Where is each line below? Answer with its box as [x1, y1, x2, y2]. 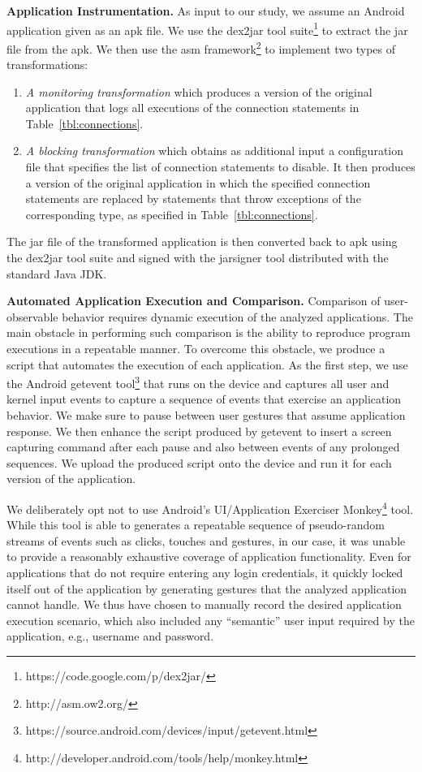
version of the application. [6, 470, 136, 487]
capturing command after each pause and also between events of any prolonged [6, 438, 400, 455]
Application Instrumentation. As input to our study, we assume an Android [6, 2, 405, 19]
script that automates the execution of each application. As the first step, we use [6, 356, 408, 373]
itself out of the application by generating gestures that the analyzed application [6, 580, 407, 597]
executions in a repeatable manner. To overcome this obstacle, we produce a [6, 340, 385, 356]
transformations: [6, 56, 88, 73]
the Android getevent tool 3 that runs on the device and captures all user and [6, 373, 390, 391]
